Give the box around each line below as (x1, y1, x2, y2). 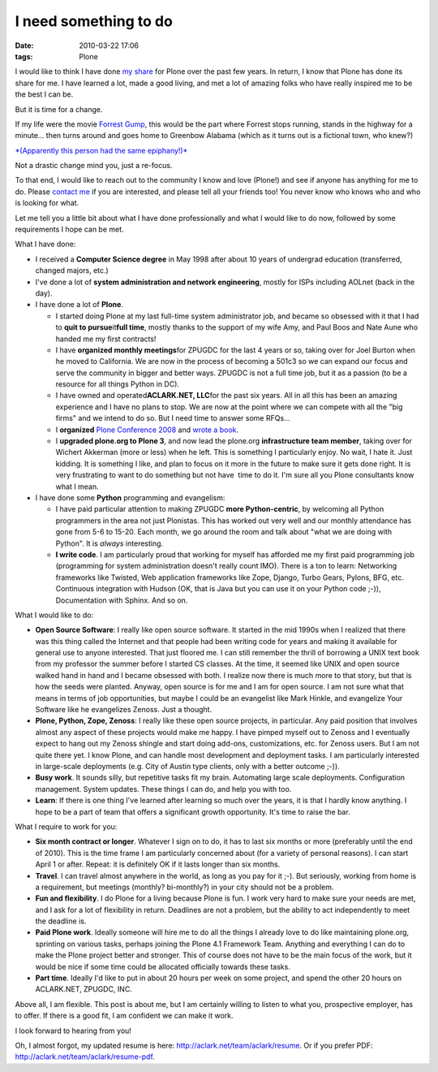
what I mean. (55, 482, 99, 491)
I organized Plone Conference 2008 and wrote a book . (55, 425, 239, 434)
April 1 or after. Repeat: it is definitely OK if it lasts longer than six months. (35, 859, 281, 869)
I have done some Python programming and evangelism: (35, 493, 225, 503)
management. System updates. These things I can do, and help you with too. (35, 784, 292, 793)
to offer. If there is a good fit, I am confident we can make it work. (15, 1011, 234, 1021)
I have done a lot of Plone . (35, 300, 123, 309)
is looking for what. (15, 198, 79, 208)
